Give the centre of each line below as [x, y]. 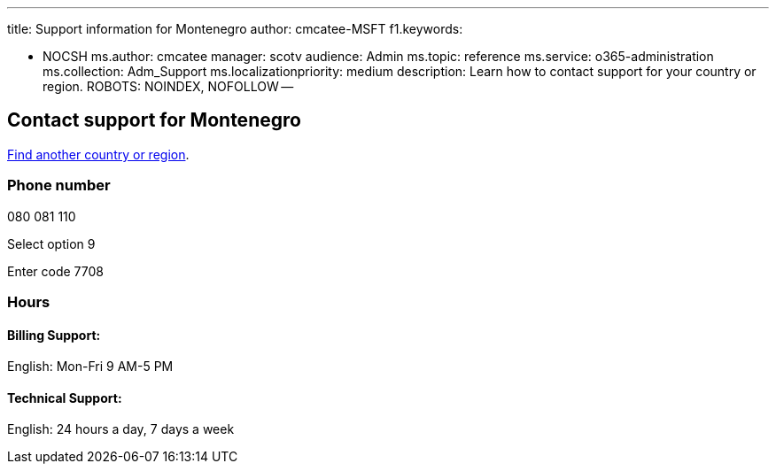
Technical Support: [65, 398]
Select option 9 [51, 243]
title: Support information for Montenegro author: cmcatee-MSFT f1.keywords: [235, 29]
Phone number [59, 185]
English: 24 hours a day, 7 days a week [121, 429]
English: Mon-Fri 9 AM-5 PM [90, 367]
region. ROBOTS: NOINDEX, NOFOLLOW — [168, 86]
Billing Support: [54, 335]
